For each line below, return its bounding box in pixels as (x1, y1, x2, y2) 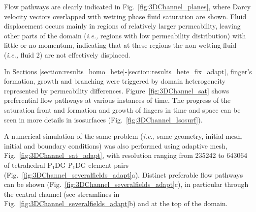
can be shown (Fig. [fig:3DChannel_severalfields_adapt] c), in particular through (4, 179, 249, 189)
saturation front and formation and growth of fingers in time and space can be (4, 104, 241, 115)
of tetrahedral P (4, 159, 52, 170)
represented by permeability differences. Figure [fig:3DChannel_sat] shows (4, 85, 229, 95)
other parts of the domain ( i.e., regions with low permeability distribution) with (4, 30, 246, 40)
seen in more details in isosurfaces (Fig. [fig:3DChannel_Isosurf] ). (4, 114, 203, 124)
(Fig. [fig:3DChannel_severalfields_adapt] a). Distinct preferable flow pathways (4, 169, 243, 180)
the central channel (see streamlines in (4, 188, 120, 199)
